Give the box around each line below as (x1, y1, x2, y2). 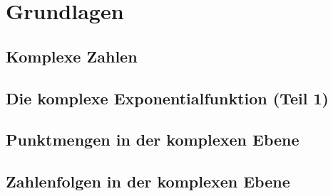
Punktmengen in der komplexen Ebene (6, 129, 299, 151)
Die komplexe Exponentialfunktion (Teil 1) (6, 87, 329, 109)
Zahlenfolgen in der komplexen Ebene (6, 170, 290, 192)
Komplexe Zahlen (6, 45, 138, 67)
